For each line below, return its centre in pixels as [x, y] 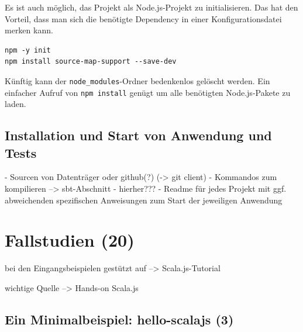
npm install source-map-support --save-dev [91, 62]
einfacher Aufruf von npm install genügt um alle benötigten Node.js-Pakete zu [148, 92]
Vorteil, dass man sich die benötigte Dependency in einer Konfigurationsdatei [143, 18]
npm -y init [28, 50]
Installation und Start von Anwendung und [138, 135]
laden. [16, 104]
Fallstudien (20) [70, 240]
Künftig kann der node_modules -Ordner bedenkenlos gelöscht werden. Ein [137, 80]
